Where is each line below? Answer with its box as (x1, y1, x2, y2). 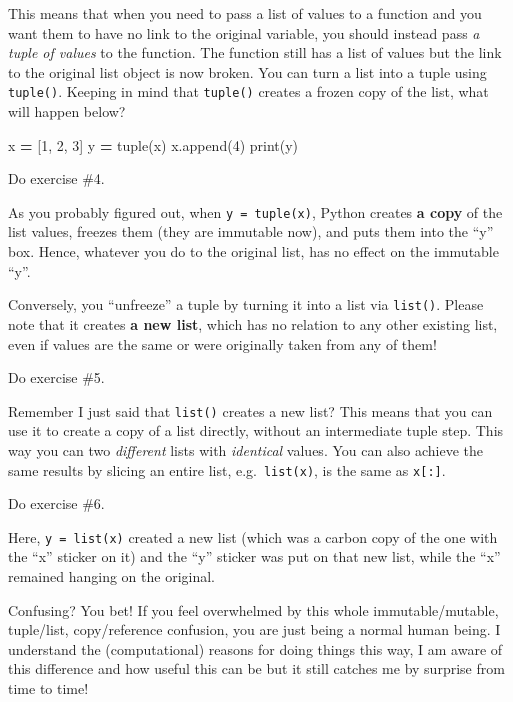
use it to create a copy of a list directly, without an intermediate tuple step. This (8, 420, 504, 441)
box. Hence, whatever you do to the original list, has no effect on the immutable (8, 241, 499, 262)
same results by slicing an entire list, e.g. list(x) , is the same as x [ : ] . (8, 459, 446, 480)
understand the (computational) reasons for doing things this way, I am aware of (8, 638, 503, 659)
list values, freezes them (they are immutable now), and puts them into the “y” (8, 221, 494, 242)
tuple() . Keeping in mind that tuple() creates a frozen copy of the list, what (8, 81, 489, 102)
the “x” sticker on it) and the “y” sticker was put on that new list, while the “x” (8, 546, 501, 567)
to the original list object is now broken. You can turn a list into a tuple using (8, 61, 487, 82)
